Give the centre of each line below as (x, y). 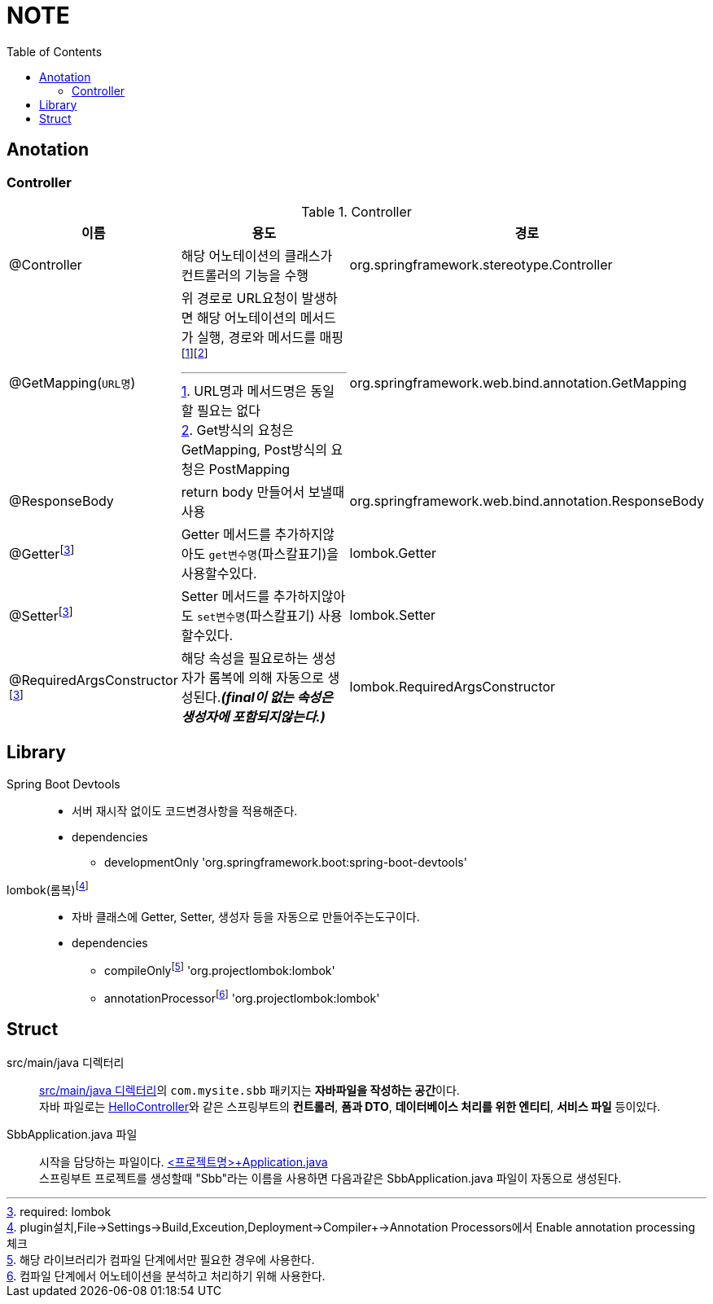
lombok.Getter (393, 553)
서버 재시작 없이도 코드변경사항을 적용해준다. (185, 810)
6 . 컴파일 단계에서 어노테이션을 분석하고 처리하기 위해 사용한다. (166, 1275)
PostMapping (249, 469)
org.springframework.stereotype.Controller (481, 264)
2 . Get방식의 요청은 (237, 430)
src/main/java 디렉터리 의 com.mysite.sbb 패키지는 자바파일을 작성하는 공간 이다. (249, 1090)
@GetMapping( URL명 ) (72, 382)
